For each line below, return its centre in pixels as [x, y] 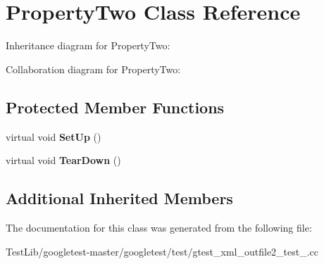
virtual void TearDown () [63, 160]
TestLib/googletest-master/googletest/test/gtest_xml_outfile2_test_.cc [162, 251]
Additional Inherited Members [119, 198]
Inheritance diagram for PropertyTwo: [88, 45]
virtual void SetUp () [54, 136]
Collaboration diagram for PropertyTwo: [93, 69]
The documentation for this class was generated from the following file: [159, 227]
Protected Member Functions [115, 107]
